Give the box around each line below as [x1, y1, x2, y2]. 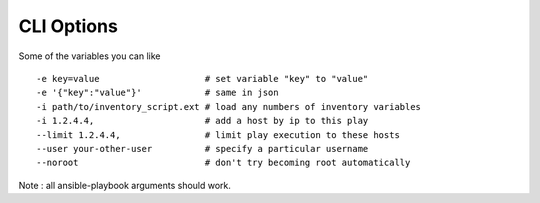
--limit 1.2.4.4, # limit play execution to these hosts [36, 129, 400, 140]
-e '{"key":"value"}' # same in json [36, 87, 279, 99]
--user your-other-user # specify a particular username [36, 143, 369, 154]
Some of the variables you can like [18, 50, 161, 62]
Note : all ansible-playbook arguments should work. [18, 179, 232, 191]
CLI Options [18, 15, 119, 37]
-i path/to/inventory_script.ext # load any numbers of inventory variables [36, 101, 422, 112]
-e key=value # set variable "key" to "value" [36, 73, 369, 84]
